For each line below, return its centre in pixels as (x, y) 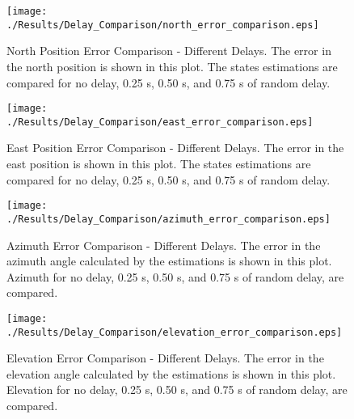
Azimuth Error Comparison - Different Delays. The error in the (164, 245)
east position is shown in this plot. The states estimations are (159, 163)
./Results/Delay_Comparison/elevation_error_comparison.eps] (175, 332)
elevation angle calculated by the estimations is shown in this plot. (171, 373)
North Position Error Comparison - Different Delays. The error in (169, 51)
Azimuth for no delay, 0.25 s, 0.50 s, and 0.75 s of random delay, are (175, 276)
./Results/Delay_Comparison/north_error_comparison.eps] (163, 25)
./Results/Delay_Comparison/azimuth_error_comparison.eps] (169, 219)
